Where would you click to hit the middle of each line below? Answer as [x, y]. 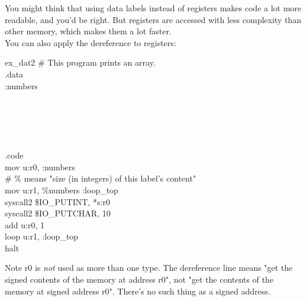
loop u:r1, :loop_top [42, 236]
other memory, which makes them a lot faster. [88, 31]
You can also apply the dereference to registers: [91, 42]
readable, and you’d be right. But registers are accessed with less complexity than [153, 19]
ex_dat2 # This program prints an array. [80, 62]
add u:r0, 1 [25, 224]
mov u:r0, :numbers [40, 166]
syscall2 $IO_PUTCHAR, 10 [58, 213]
